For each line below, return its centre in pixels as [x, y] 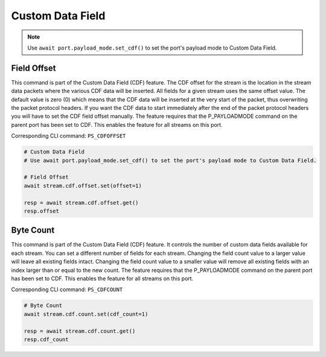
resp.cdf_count [46, 339]
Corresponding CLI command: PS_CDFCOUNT [67, 289]
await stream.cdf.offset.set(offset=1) [83, 185]
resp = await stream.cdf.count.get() [80, 331]
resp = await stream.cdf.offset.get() [81, 203]
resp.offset [42, 211]
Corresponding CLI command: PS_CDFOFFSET [69, 136]
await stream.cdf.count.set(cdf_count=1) [86, 314]
